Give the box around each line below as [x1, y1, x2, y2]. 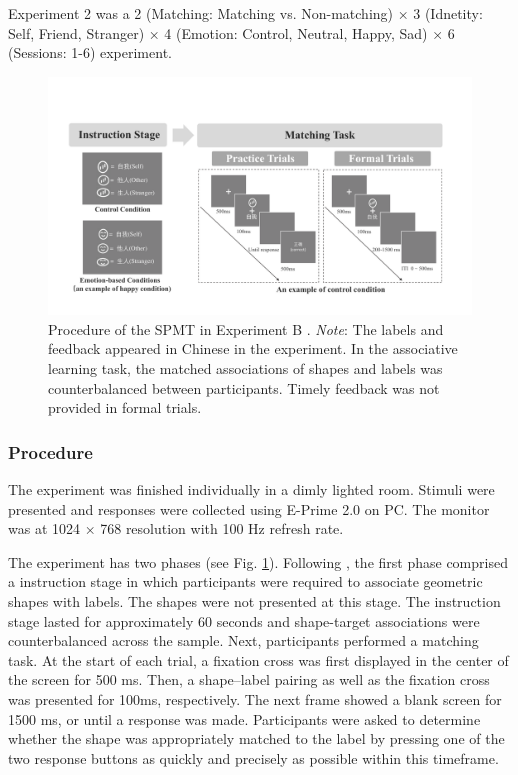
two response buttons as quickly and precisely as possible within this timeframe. [8, 747, 499, 768]
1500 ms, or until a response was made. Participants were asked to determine [8, 708, 481, 729]
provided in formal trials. [48, 397, 202, 418]
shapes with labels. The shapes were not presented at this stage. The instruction [8, 591, 501, 612]
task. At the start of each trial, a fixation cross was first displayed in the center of [8, 649, 509, 670]
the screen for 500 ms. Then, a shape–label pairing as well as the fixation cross [8, 669, 490, 690]
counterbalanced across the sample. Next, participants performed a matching [8, 630, 479, 651]
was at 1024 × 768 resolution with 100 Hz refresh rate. [8, 518, 344, 539]
